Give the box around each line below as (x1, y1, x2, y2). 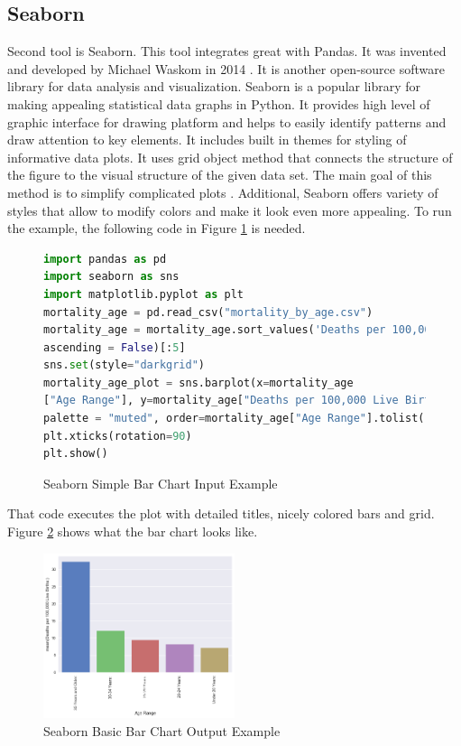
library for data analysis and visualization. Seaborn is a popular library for (7, 77, 421, 96)
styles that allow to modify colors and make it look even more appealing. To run (7, 200, 452, 219)
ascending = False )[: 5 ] (43, 340, 186, 354)
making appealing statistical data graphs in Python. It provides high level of (7, 94, 430, 113)
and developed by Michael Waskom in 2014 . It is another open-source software (7, 59, 445, 78)
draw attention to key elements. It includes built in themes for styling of (7, 130, 407, 149)
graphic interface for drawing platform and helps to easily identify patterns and (7, 112, 447, 131)
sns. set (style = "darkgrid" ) (43, 359, 206, 372)
